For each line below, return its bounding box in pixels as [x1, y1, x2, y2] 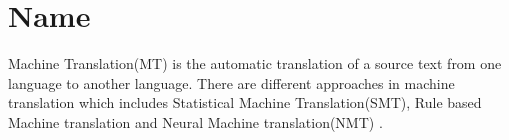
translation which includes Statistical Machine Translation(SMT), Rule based [8, 92, 482, 113]
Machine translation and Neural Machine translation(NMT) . [8, 111, 383, 132]
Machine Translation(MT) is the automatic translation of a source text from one [8, 53, 502, 74]
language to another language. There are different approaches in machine [8, 72, 455, 93]
